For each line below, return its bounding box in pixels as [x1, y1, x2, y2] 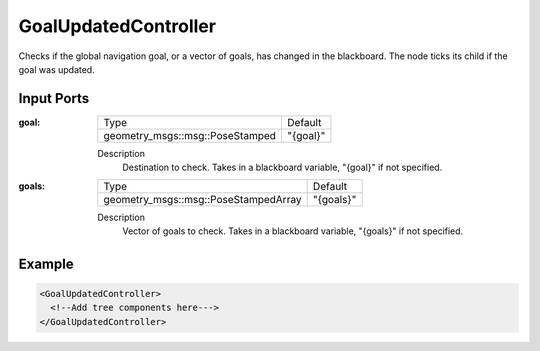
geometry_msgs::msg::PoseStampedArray [103, 192, 302, 206]
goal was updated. [18, 63, 95, 75]
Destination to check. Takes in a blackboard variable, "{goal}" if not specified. [122, 161, 443, 174]
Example [18, 255, 74, 272]
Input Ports [18, 90, 90, 107]
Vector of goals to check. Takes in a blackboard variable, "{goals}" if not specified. [122, 225, 464, 237]
